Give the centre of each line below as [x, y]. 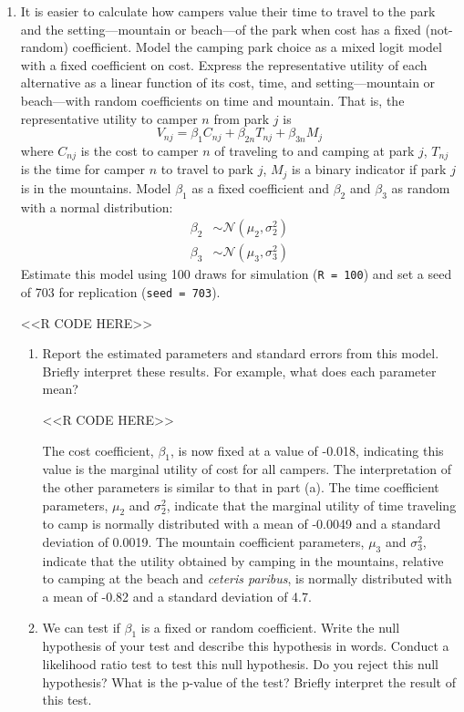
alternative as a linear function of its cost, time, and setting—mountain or [228, 83]
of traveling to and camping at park [314, 150]
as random [421, 187]
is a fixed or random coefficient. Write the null [270, 627]
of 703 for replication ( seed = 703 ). [120, 291]
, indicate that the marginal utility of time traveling [311, 505]
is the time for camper [83, 169]
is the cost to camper [139, 150]
